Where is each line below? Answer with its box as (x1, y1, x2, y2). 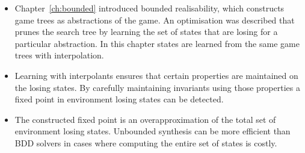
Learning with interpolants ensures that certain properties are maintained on (14, 69, 298, 81)
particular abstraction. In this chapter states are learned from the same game (14, 37, 300, 49)
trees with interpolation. (14, 49, 104, 61)
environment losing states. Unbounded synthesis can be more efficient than (14, 125, 291, 137)
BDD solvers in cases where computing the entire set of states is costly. (14, 136, 277, 149)
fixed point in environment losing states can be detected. (14, 93, 224, 105)
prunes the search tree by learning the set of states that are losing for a (14, 25, 278, 38)
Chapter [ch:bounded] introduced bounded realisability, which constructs (14, 2, 285, 14)
